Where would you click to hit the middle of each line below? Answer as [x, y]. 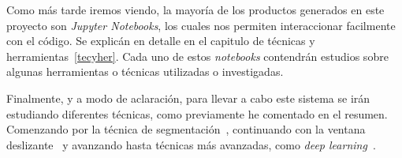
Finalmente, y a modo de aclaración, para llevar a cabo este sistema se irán [188, 98]
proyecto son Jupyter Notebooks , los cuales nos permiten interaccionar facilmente [201, 25]
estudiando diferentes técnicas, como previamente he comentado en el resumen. [197, 113]
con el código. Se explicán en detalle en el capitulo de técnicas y [161, 41]
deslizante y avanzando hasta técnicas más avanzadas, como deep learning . [191, 144]
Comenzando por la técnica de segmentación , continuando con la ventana [186, 129]
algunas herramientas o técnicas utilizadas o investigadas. [145, 71]
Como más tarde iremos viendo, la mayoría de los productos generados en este [195, 9]
